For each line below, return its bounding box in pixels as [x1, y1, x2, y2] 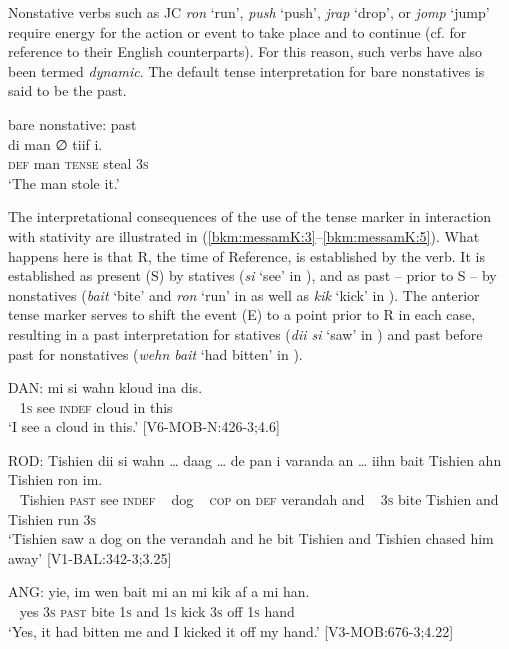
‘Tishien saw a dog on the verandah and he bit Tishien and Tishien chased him [8, 528, 494, 549]
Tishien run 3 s [8, 508, 97, 529]
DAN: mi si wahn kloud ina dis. [8, 377, 203, 398]
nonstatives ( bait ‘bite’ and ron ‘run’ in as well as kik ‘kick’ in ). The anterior [8, 284, 480, 305]
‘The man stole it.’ [8, 172, 120, 193]
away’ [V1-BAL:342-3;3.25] [8, 547, 172, 568]
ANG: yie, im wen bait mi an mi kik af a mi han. [8, 581, 310, 602]
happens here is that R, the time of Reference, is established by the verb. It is [8, 245, 485, 266]
